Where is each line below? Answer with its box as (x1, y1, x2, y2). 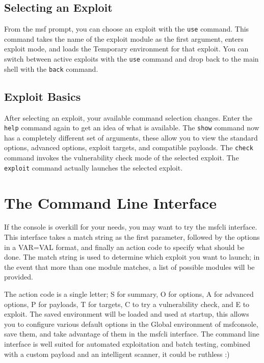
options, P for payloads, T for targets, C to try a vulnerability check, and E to (4, 298, 250, 309)
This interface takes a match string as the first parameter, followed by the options (4, 232, 260, 242)
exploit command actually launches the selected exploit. (4, 162, 183, 173)
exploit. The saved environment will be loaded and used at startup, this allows (4, 309, 249, 319)
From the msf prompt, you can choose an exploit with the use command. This (4, 23, 249, 34)
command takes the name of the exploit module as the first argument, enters (4, 33, 244, 44)
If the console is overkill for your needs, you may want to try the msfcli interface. (4, 221, 257, 232)
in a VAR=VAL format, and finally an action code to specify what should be (4, 241, 245, 252)
